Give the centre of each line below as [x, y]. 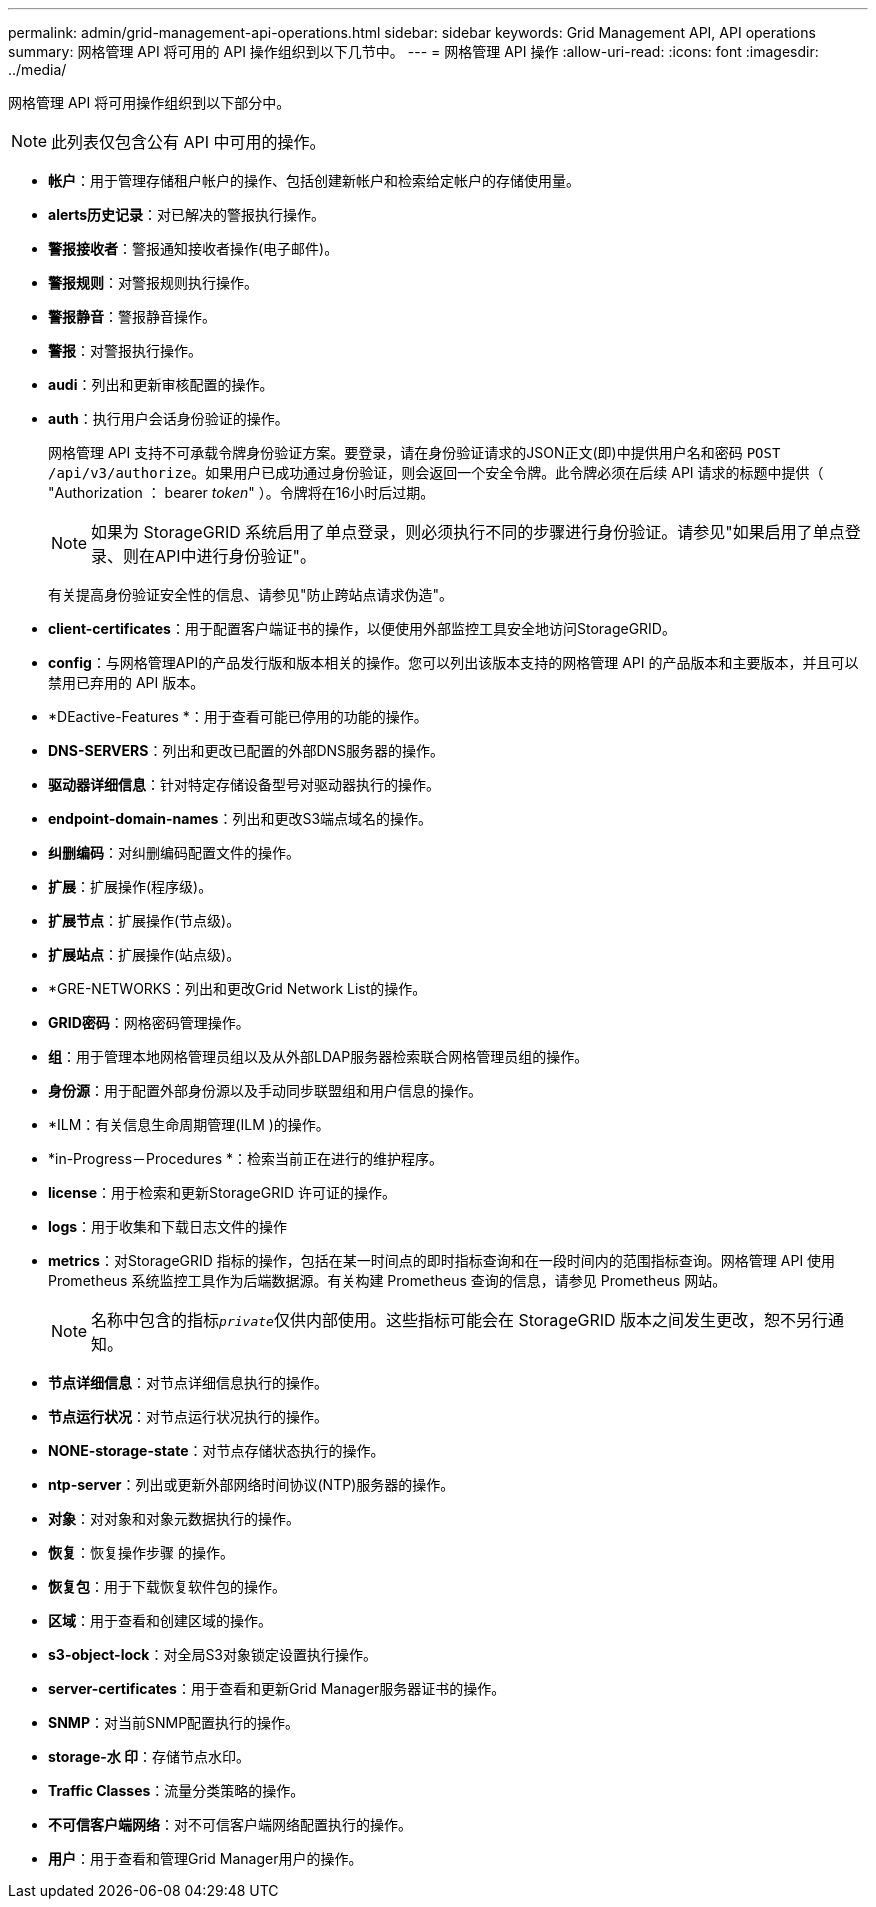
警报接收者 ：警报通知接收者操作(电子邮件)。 [193, 248]
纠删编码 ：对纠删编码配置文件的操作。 [174, 852]
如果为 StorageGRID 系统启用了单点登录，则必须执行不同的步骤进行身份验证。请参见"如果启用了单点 [468, 532]
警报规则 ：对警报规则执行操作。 [153, 282]
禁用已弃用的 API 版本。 [126, 682]
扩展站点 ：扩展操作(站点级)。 [144, 954]
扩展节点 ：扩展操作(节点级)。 [144, 920]
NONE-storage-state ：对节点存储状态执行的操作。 [216, 1450]
